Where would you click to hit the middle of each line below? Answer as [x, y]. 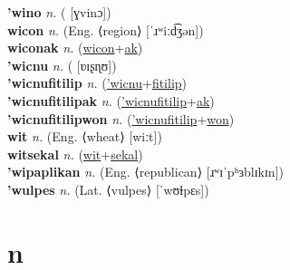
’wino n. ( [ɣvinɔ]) [59, 12]
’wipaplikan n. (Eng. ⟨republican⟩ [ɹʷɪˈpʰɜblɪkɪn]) [145, 172]
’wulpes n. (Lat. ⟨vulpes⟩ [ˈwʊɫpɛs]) [108, 189]
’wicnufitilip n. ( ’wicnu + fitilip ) [97, 83]
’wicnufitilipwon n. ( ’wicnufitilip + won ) [121, 118]
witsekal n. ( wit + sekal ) [75, 154]
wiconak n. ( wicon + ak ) [75, 48]
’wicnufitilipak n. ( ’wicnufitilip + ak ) [111, 100]
